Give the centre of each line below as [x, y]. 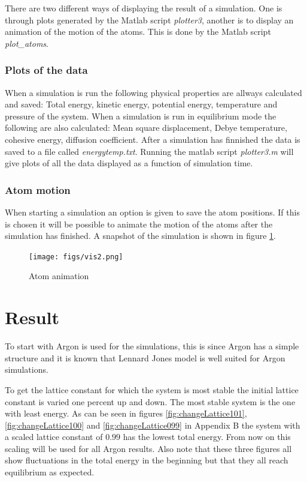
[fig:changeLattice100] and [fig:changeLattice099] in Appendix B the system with [153, 425]
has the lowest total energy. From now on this [207, 437]
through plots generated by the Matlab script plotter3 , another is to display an [149, 20]
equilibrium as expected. [50, 472]
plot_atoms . [27, 43]
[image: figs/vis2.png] [76, 257]
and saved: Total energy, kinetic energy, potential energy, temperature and [141, 104]
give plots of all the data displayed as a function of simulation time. [129, 163]
